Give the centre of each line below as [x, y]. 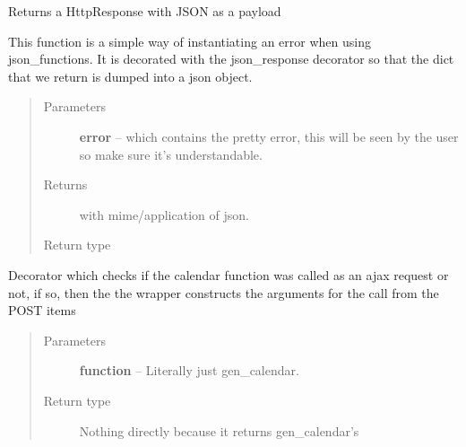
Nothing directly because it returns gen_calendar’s [219, 430]
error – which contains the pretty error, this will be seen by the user [269, 136]
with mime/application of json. [164, 214]
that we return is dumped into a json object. [130, 76]
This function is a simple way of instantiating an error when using [190, 41]
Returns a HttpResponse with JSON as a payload [145, 11]
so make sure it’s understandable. [171, 154]
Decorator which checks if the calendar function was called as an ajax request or [229, 274]
